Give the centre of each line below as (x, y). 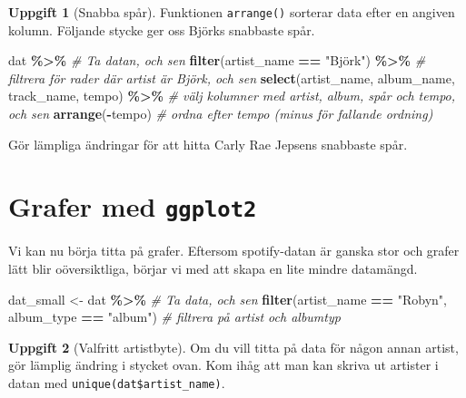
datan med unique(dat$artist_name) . (117, 383)
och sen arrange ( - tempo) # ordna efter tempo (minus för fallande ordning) (221, 114)
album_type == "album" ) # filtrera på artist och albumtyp (174, 317)
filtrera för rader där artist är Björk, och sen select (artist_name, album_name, (232, 78)
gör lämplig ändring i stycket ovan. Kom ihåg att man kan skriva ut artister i (223, 365)
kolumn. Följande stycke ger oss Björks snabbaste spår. (162, 29)
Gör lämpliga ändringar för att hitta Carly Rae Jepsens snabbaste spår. (208, 144)
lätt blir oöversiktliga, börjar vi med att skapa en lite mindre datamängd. (213, 269)
